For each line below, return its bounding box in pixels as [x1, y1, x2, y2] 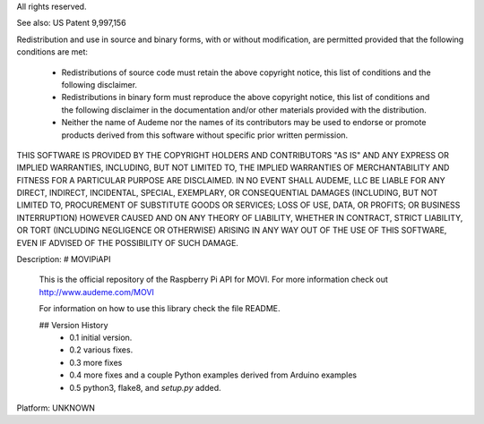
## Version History [39, 319, 108, 330]
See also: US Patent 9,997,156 [16, 18, 126, 29]
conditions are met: [16, 47, 89, 57]
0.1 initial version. [69, 332, 133, 343]
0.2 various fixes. [69, 344, 134, 355]
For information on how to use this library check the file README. [39, 303, 281, 314]
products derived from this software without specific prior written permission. [61, 130, 349, 140]
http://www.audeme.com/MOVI [39, 286, 154, 297]
